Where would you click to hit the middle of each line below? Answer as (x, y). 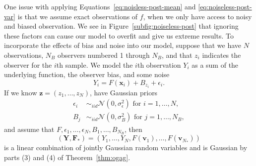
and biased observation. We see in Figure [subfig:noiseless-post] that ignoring (121, 26)
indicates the (222, 55)
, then (133, 129)
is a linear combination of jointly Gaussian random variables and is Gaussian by (126, 147)
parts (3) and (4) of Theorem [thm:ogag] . (67, 157)
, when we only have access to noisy (197, 16)
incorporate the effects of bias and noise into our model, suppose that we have (123, 45)
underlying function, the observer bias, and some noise (87, 74)
